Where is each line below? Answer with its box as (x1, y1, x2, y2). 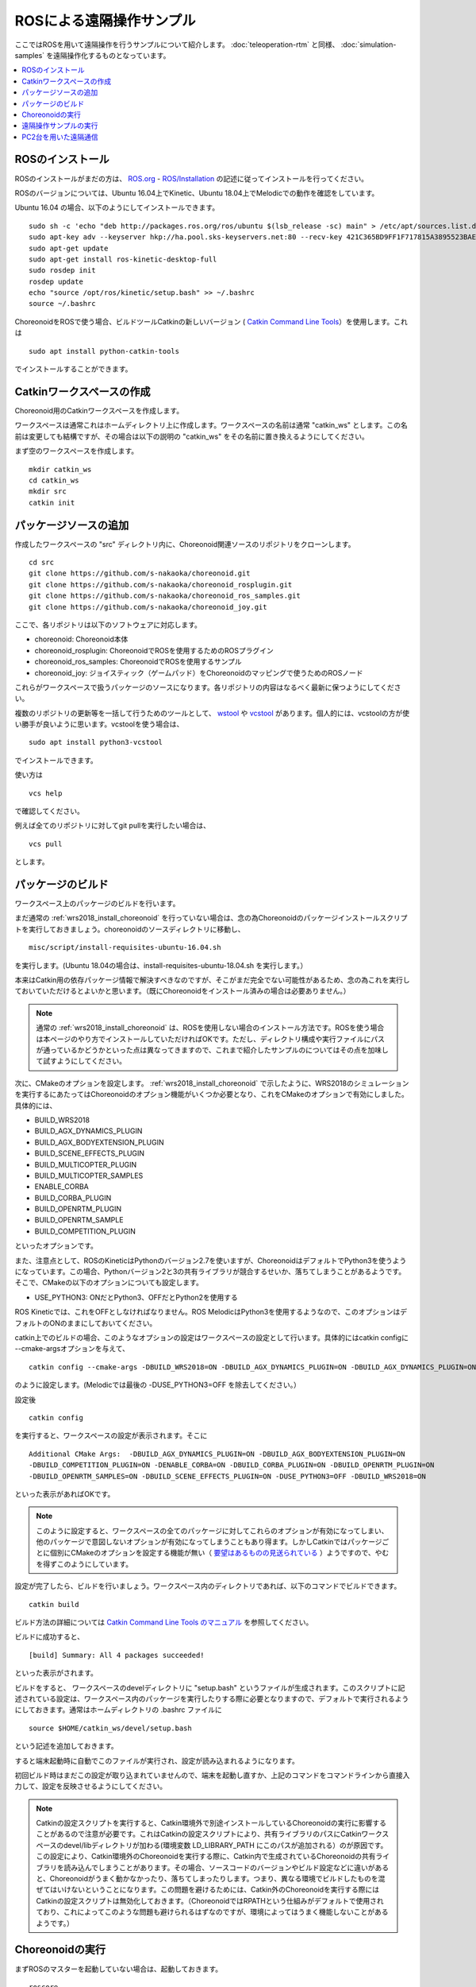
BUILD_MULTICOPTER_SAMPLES (34, 1171, 144, 1180)
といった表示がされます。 (14, 1668, 98, 1678)
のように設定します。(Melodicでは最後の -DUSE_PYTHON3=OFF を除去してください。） (14, 1380, 301, 1390)
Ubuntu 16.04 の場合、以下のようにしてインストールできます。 (14, 203, 220, 212)
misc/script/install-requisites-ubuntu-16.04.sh (29, 943, 221, 952)
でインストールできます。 (14, 755, 98, 765)
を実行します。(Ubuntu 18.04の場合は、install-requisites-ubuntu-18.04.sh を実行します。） (14, 960, 308, 970)
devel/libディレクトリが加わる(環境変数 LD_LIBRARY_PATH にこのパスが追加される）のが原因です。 (63, 1840, 388, 1849)
